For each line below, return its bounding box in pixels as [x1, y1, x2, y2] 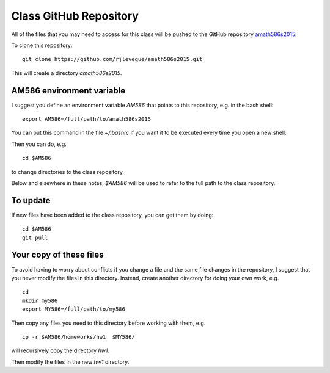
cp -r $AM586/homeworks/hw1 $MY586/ [22, 333, 136, 340]
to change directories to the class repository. [11, 168, 125, 175]
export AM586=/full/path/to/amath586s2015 [22, 116, 152, 123]
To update [11, 195, 51, 206]
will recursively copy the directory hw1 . [11, 347, 110, 354]
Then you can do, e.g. [11, 140, 67, 148]
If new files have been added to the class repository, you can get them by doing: [11, 211, 214, 219]
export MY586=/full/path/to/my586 [22, 306, 125, 313]
